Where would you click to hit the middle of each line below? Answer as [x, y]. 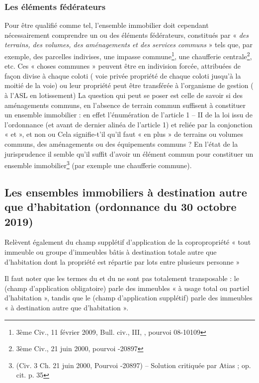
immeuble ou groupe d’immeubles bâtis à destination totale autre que [111, 252]
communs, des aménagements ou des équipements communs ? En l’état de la [121, 144]
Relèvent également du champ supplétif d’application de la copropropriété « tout [128, 242]
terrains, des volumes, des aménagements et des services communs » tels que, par [129, 45]
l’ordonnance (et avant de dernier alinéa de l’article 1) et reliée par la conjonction [129, 124]
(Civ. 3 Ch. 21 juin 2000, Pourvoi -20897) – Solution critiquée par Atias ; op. [133, 365]
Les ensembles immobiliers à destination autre [126, 192]
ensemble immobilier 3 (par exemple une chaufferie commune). [98, 164]
